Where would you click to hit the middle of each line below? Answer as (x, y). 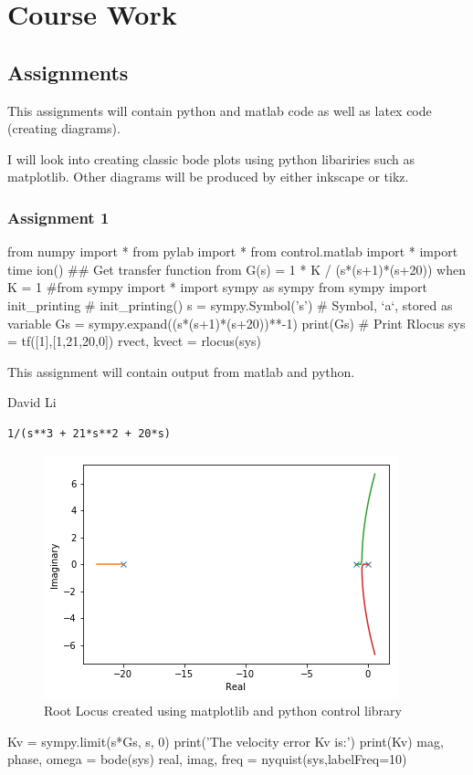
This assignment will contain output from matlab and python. (181, 371)
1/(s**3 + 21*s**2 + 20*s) (89, 433)
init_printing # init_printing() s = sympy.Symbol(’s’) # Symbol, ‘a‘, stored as (230, 304)
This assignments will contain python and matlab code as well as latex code (220, 110)
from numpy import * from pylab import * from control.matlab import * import (233, 251)
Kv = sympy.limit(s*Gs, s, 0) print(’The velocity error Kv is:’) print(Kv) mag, (226, 741)
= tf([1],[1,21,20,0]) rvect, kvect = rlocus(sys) (134, 341)
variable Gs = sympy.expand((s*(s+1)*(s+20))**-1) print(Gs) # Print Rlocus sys (236, 323)
